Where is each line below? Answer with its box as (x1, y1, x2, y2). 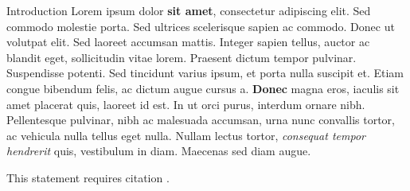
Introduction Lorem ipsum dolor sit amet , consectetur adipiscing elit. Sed (6, 2, 371, 18)
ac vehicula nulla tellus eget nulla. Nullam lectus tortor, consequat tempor (6, 127, 365, 143)
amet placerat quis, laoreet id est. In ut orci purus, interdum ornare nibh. (6, 95, 365, 112)
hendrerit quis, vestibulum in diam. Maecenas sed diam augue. (6, 142, 311, 159)
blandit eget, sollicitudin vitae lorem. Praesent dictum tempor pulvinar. (6, 49, 357, 65)
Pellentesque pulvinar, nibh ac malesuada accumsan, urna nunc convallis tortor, (6, 111, 395, 128)
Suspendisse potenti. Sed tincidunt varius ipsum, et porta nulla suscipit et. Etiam (6, 64, 404, 81)
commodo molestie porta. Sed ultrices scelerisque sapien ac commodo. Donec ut (6, 18, 395, 34)
